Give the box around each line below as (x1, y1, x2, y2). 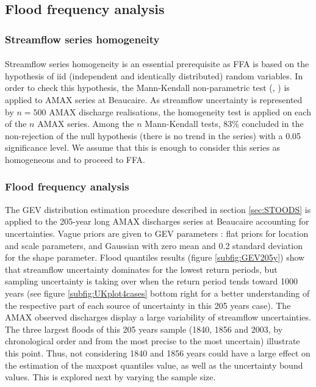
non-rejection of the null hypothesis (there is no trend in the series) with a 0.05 (5, 129, 301, 142)
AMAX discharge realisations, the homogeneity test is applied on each (49, 105, 311, 118)
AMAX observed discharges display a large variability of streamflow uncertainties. (5, 311, 311, 324)
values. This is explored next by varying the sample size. (5, 371, 216, 383)
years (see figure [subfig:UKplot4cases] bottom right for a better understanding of (5, 286, 310, 299)
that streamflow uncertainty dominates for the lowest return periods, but (5, 262, 278, 275)
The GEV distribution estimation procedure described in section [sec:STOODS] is (5, 203, 311, 215)
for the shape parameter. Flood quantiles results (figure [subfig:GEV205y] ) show (5, 251, 305, 264)
